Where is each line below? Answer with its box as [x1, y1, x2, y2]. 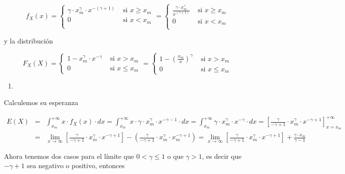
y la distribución [4, 36, 53, 46]
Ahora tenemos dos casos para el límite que [4, 151, 134, 161]
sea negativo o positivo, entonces [26, 160, 125, 171]
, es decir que [202, 151, 242, 161]
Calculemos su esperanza [4, 97, 78, 107]
